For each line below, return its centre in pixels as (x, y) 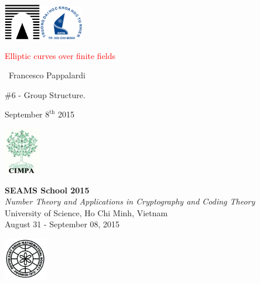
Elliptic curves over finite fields (60, 55)
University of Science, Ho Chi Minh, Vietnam (86, 212)
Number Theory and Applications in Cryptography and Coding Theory (130, 201)
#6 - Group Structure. (45, 94)
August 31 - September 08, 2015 (62, 224)
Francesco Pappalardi (47, 75)
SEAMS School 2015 (47, 190)
